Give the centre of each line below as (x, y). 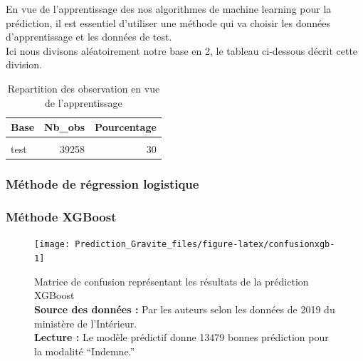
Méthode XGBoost (61, 217)
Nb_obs (65, 127)
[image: (52, 245)
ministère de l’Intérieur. (86, 323)
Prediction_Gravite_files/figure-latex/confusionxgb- (205, 245)
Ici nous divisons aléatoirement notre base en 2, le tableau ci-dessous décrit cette (182, 50)
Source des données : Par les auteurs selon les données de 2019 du (185, 309)
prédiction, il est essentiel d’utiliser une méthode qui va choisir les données (168, 22)
